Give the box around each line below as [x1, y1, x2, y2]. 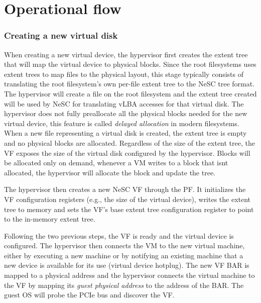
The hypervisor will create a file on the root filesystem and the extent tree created [4, 88, 257, 98]
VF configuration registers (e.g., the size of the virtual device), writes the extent [4, 193, 251, 204]
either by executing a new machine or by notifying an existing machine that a [4, 250, 243, 260]
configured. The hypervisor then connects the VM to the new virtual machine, [4, 240, 245, 251]
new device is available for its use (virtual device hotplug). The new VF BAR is [4, 260, 249, 270]
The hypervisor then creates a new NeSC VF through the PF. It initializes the [4, 184, 246, 194]
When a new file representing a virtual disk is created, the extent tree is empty [4, 128, 247, 138]
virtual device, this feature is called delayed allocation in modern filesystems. [4, 118, 239, 128]
